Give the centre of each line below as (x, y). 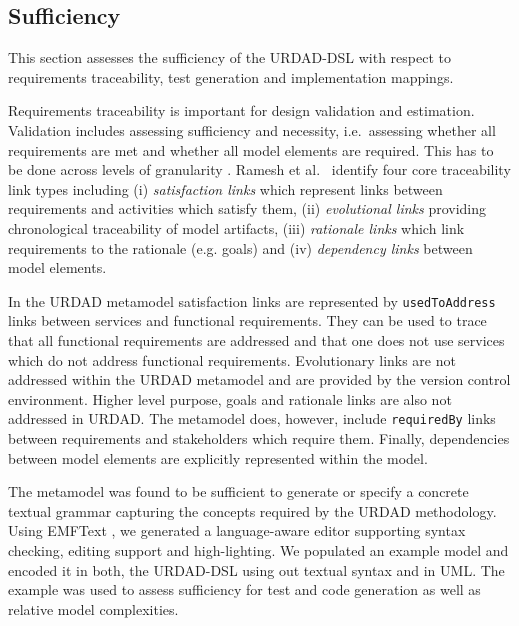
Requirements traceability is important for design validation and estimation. (241, 110)
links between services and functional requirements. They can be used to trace (247, 320)
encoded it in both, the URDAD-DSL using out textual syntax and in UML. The (256, 569)
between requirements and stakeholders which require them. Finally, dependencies (259, 438)
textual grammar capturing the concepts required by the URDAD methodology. (252, 510)
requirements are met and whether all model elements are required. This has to (251, 149)
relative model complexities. (93, 608)
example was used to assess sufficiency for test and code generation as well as (244, 589)
